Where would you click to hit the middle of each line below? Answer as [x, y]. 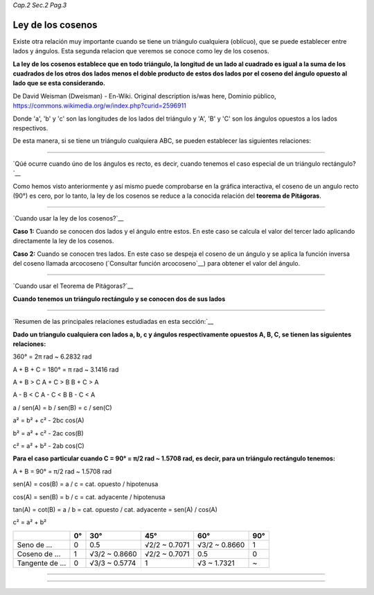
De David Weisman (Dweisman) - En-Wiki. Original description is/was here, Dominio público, [144, 96]
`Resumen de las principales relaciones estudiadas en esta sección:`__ [113, 322]
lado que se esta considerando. [59, 83]
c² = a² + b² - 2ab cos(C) [48, 446]
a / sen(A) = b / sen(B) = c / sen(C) [62, 407]
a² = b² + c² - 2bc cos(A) [48, 420]
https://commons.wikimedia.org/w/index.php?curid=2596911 [99, 106]
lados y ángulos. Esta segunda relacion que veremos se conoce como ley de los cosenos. [141, 51]
